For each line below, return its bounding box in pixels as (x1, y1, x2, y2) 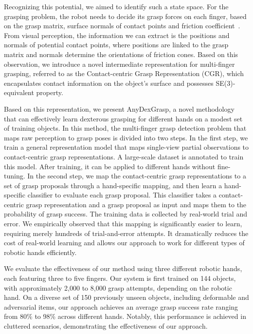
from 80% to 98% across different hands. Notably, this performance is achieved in (4, 311, 246, 321)
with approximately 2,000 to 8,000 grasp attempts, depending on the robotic (4, 282, 232, 293)
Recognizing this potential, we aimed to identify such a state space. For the (4, 1, 229, 11)
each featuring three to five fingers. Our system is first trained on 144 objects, (4, 273, 236, 283)
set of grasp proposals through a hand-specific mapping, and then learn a (4, 180, 222, 190)
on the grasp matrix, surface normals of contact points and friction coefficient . (4, 20, 240, 31)
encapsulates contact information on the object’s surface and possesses (4, 78, 214, 88)
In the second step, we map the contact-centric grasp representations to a (27, 171, 246, 181)
